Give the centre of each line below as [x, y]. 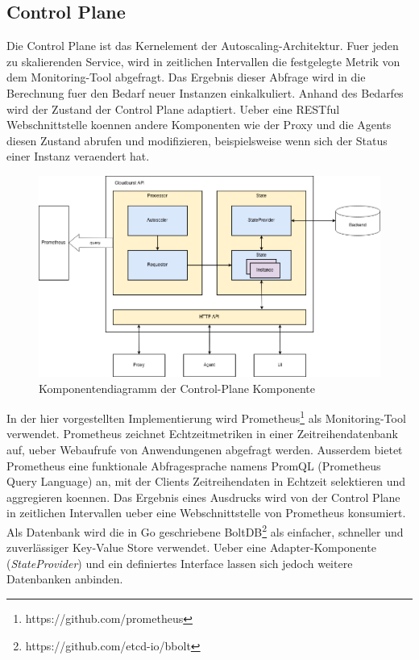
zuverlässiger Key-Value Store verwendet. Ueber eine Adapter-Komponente [191, 547]
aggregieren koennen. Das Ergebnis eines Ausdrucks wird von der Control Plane [203, 497]
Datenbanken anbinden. [65, 579]
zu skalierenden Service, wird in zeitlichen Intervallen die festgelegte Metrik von [203, 61]
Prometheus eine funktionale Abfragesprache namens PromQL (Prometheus [194, 465]
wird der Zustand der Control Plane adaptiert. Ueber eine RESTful [173, 109]
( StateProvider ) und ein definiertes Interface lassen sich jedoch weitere [180, 563]
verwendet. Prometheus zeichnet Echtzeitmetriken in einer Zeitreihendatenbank [202, 434]
